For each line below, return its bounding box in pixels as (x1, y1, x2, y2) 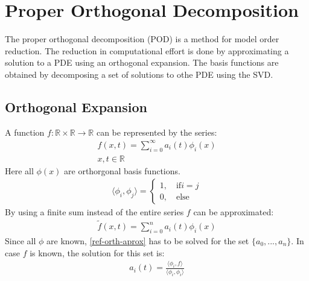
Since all (5, 234, 36, 247)
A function (5, 125, 45, 138)
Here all (5, 164, 34, 177)
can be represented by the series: (96, 125, 217, 138)
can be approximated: (193, 206, 274, 218)
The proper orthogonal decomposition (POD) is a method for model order (5, 33, 279, 45)
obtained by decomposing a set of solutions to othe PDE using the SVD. (5, 68, 273, 80)
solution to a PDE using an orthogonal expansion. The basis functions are (5, 56, 279, 69)
